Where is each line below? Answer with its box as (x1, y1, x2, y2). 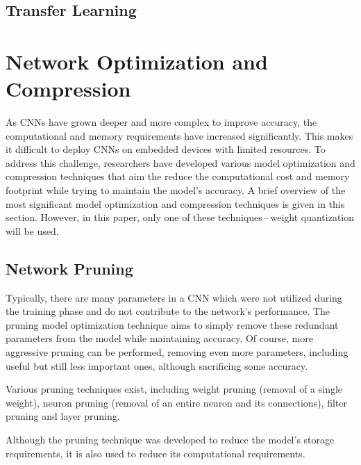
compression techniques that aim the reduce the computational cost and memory (6, 169, 350, 183)
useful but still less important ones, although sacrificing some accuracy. (6, 358, 308, 373)
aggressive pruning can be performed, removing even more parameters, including (6, 345, 349, 359)
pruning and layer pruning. (6, 409, 120, 423)
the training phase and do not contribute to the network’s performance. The (6, 304, 330, 318)
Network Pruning (6, 257, 133, 279)
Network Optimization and (6, 47, 268, 75)
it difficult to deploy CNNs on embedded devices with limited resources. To (6, 142, 326, 156)
